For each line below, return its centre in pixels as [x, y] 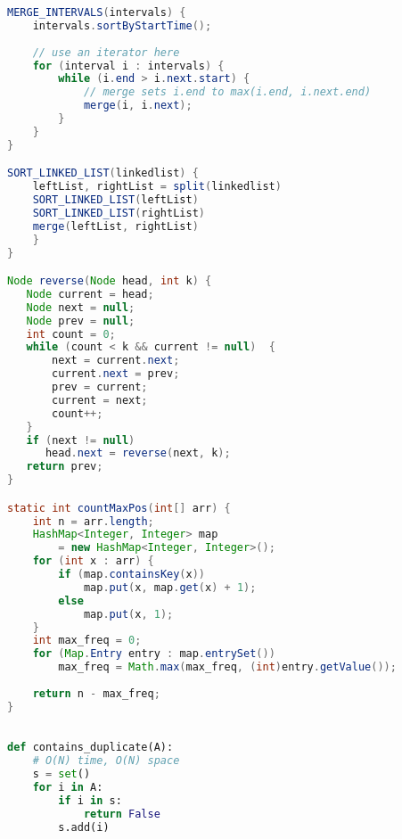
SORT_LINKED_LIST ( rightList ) [119, 213]
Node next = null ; [81, 307]
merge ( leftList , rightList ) [115, 226]
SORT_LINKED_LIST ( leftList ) [115, 200]
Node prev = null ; [81, 321]
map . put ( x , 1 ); [128, 614]
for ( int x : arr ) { [93, 561]
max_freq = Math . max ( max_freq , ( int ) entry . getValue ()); [227, 667]
